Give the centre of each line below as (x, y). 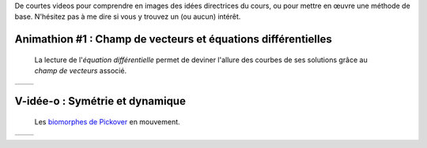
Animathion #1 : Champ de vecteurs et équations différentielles (173, 39)
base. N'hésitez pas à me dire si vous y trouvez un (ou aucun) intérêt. (128, 17)
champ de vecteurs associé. (80, 71)
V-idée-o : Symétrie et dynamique (100, 101)
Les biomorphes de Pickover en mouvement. (108, 121)
